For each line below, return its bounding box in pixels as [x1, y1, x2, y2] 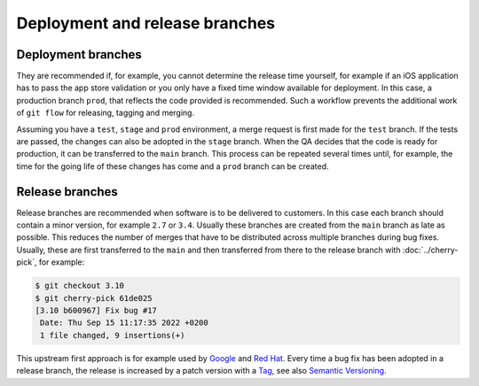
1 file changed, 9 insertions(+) [40, 330, 185, 340]
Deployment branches [16, 47, 142, 62]
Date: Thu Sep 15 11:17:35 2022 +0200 [40, 318, 208, 328]
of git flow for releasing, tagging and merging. [16, 107, 195, 119]
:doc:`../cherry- [402, 244, 459, 255]
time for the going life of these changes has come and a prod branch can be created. [16, 160, 329, 172]
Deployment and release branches [16, 13, 275, 33]
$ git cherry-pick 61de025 [35, 293, 153, 303]
